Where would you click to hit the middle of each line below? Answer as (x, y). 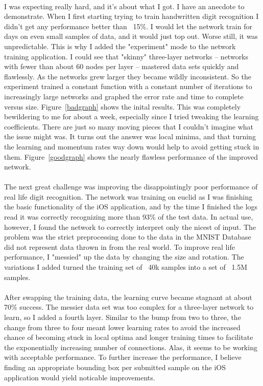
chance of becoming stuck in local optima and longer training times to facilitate (129, 337)
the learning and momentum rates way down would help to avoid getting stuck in (132, 146)
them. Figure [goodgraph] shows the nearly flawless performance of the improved (131, 156)
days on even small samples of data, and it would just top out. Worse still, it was (131, 36)
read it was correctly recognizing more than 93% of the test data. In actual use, (129, 217)
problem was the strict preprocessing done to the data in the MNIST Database (128, 237)
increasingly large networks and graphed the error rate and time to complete (124, 96)
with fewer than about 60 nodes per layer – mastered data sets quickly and (122, 66)
